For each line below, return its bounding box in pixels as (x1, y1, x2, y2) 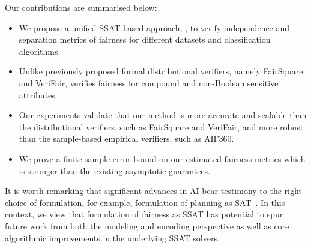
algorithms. (19, 44, 61, 57)
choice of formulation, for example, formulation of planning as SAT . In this (5, 196, 285, 208)
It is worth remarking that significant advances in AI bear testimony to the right (5, 184, 302, 197)
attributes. (19, 88, 58, 101)
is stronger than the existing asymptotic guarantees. (19, 164, 211, 177)
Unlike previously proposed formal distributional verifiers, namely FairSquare (19, 65, 303, 77)
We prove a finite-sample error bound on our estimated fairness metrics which (19, 152, 306, 165)
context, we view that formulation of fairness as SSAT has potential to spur (5, 208, 283, 220)
